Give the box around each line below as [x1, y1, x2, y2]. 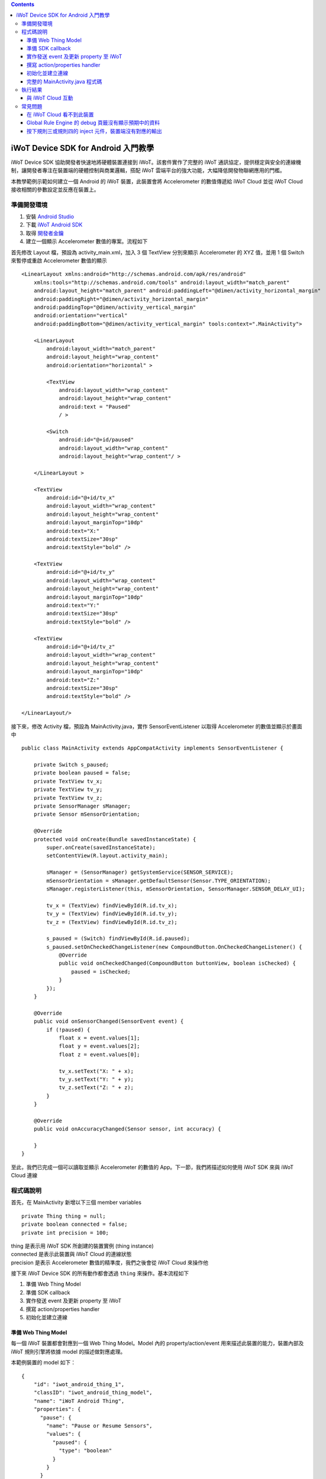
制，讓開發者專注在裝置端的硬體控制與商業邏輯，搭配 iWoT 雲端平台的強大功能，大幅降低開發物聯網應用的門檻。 [11, 167, 285, 174]
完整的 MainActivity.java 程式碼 [27, 77, 102, 85]
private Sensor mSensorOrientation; [33, 811, 140, 818]
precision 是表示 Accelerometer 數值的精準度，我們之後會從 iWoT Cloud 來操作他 [11, 1259, 209, 1266]
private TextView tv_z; [33, 795, 103, 801]
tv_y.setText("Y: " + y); [59, 1076, 134, 1083]
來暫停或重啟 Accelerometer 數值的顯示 [11, 257, 107, 264]
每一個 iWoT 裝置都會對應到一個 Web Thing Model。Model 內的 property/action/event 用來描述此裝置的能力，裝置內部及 [11, 1340, 304, 1347]
